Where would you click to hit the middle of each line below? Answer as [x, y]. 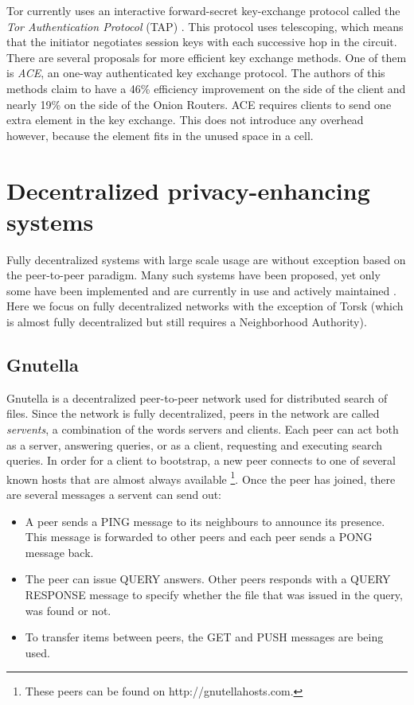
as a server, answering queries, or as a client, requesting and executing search [195, 444]
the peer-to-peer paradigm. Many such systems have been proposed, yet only [193, 275]
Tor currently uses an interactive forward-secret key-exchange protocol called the [203, 10]
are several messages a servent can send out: [114, 495]
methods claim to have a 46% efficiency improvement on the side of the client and [206, 88]
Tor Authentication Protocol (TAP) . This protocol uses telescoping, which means [205, 26]
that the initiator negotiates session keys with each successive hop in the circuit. [202, 42]
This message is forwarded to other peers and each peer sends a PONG [199, 537]
